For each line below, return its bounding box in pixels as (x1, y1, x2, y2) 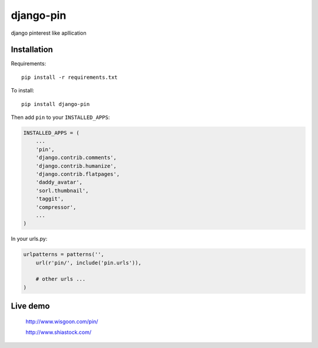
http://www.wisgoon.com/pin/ (25, 318, 98, 325)
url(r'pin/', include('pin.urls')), (35, 259, 141, 266)
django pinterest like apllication (11, 29, 87, 37)
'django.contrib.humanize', (35, 163, 117, 169)
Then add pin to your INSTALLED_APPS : (11, 114, 110, 121)
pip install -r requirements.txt (21, 74, 118, 81)
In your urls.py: (11, 236, 48, 243)
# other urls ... (35, 276, 86, 283)
